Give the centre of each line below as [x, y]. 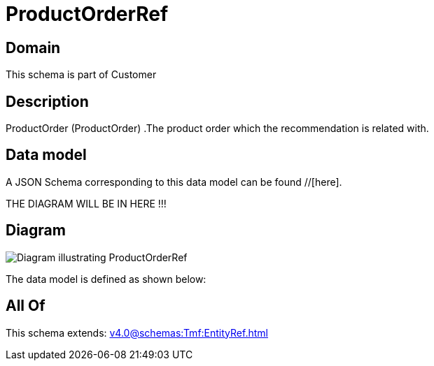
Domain [33, 47]
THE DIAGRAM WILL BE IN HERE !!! [86, 203]
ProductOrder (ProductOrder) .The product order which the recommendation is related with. [217, 129]
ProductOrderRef [87, 14]
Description [47, 101]
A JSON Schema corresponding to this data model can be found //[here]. [174, 182]
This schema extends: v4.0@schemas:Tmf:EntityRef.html [137, 332]
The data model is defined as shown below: [106, 279]
